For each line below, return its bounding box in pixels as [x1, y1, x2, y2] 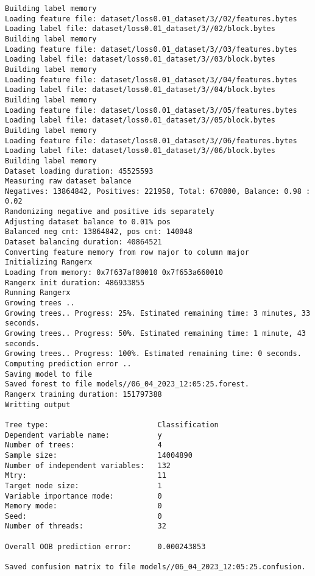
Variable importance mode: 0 [5, 491, 162, 500]
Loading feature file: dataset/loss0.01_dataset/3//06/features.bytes [5, 136, 297, 145]
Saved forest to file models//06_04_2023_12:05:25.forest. [5, 380, 249, 389]
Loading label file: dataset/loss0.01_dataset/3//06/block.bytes [5, 146, 275, 155]
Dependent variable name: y [5, 430, 162, 439]
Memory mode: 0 [5, 502, 162, 511]
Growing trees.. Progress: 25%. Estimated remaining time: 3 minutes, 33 [5, 308, 311, 318]
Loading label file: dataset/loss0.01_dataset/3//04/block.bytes [5, 85, 275, 94]
